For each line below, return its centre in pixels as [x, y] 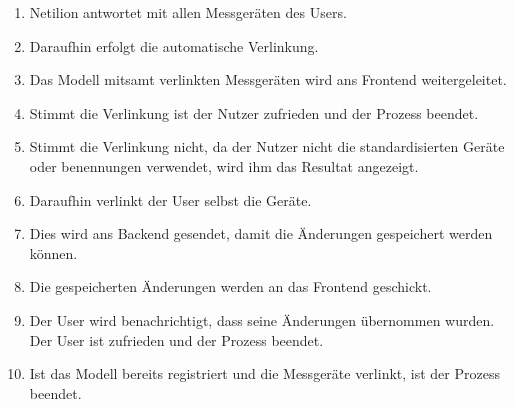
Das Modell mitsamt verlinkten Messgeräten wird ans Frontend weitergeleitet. [268, 79]
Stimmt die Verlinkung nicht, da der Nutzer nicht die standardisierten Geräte [267, 146]
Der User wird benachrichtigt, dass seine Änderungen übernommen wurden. [262, 319]
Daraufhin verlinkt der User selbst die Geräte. [170, 199]
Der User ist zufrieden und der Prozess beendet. [176, 339]
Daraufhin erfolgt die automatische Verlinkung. [174, 45]
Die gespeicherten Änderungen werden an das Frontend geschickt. [230, 286]
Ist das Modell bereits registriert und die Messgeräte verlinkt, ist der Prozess [264, 373]
